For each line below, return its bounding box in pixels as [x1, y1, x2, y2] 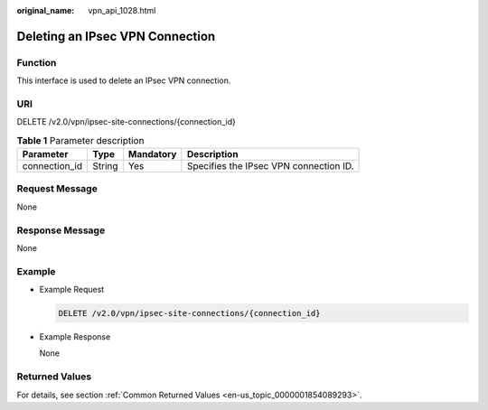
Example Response [39, 331, 111, 342]
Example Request [39, 284, 105, 295]
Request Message [16, 182, 99, 195]
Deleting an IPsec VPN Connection [16, 28, 216, 44]
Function [16, 56, 57, 69]
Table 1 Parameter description [16, 134, 145, 146]
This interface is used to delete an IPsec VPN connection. [16, 75, 231, 86]
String [91, 160, 118, 172]
